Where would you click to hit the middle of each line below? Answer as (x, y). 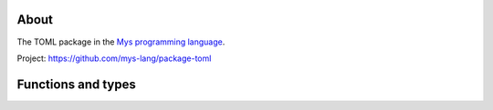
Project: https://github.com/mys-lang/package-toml (114, 58)
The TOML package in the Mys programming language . (121, 42)
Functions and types (76, 84)
